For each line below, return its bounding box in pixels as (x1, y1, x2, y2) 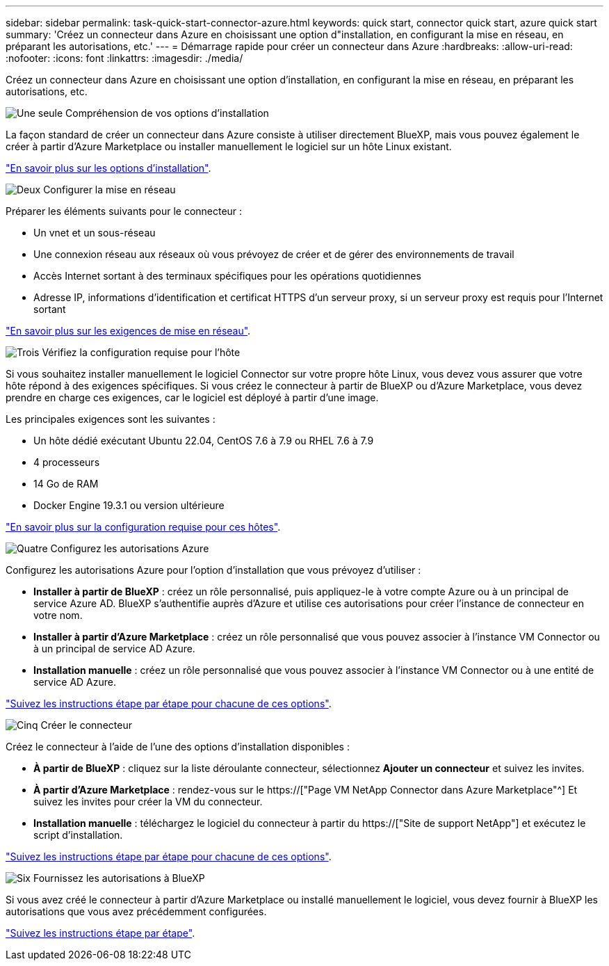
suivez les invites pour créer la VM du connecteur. (33, 796, 263, 807)
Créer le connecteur (40, 719, 132, 731)
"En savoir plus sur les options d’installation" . (6, 162, 211, 174)
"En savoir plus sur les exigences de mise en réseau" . (6, 325, 251, 337)
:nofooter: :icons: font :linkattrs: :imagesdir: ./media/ (6, 52, 243, 64)
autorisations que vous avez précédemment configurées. (6, 905, 267, 917)
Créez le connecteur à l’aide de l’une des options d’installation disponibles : (6, 741, 350, 752)
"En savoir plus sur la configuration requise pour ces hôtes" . (6, 521, 281, 533)
